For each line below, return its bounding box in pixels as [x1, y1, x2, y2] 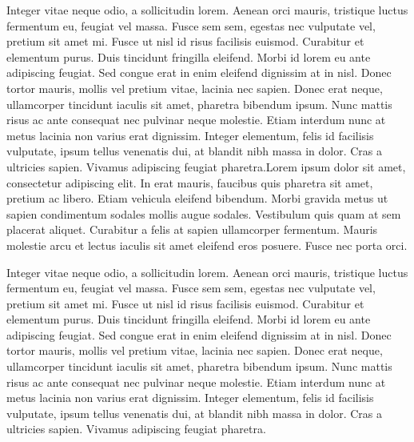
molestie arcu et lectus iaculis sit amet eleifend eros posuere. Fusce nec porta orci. [6, 236, 408, 253]
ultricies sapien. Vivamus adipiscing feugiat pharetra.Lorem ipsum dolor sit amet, [6, 158, 406, 175]
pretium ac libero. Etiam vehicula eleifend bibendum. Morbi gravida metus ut [6, 190, 388, 207]
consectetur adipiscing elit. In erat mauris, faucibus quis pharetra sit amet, [6, 174, 373, 191]
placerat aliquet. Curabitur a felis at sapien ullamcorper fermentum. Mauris [6, 221, 378, 238]
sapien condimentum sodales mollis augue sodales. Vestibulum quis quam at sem [6, 205, 401, 222]
